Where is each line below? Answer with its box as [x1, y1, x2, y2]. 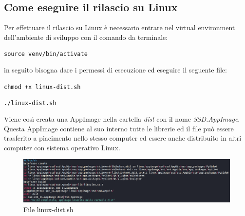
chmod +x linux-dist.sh [4, 83, 81, 90]
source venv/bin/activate [4, 51, 88, 58]
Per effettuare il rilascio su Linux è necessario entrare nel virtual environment [4, 22, 235, 33]
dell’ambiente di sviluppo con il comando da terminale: [4, 32, 168, 42]
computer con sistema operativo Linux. [4, 142, 120, 152]
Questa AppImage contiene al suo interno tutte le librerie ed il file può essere [4, 123, 234, 133]
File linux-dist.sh [23, 204, 74, 214]
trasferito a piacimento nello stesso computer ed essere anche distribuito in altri [4, 133, 242, 143]
